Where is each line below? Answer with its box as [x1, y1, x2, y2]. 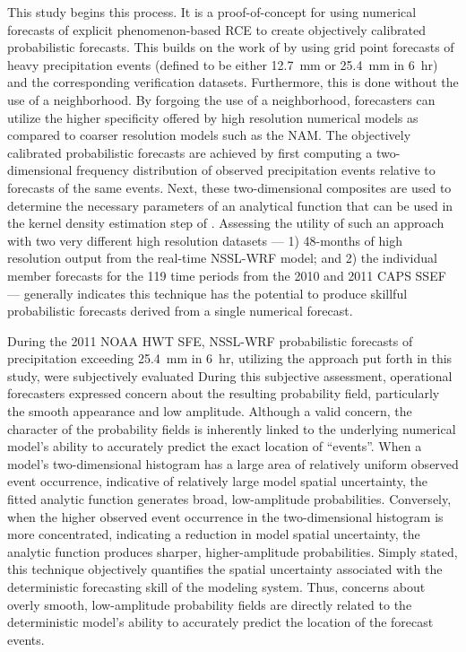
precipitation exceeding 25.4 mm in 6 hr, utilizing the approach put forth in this [7, 349, 453, 368]
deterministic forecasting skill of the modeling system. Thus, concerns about [7, 578, 426, 595]
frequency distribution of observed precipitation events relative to [76, 161, 436, 179]
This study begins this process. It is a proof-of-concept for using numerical [7, 3, 417, 21]
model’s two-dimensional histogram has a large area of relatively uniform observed [7, 454, 459, 473]
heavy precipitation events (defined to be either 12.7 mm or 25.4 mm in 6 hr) [7, 55, 438, 74]
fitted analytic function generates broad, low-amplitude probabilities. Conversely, [7, 490, 452, 509]
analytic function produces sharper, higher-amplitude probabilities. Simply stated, [7, 542, 458, 561]
